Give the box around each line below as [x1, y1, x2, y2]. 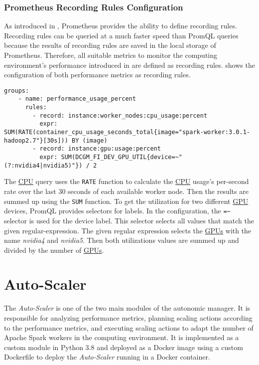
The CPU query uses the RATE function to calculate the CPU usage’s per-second [4, 176, 249, 186]
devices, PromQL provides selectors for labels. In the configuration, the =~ [4, 205, 231, 216]
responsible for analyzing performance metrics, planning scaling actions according [4, 313, 253, 323]
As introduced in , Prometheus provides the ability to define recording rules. [4, 20, 237, 31]
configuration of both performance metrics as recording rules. [4, 69, 191, 80]
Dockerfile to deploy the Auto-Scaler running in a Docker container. [4, 352, 210, 362]
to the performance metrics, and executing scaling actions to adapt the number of [4, 322, 254, 333]
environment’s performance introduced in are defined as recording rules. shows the [4, 59, 255, 70]
